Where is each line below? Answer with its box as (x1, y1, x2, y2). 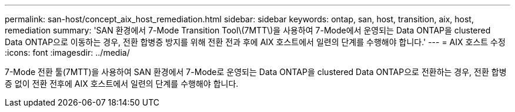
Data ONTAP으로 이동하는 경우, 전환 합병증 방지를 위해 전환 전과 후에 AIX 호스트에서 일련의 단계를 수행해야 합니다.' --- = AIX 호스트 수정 (5, 37, 506, 47)
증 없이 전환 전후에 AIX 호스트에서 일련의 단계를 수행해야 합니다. (5, 79, 239, 89)
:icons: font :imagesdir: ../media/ (5, 47, 130, 57)
